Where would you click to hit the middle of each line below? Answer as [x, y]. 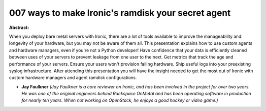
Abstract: [19, 28]
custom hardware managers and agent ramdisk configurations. [73, 78]
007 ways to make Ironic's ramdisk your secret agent [120, 13]
